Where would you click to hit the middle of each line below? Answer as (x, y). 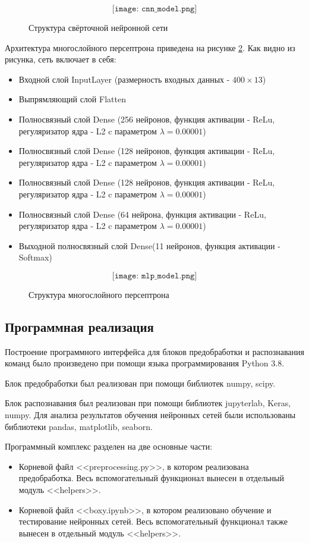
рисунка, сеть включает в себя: (61, 59)
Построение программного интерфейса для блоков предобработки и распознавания (154, 351)
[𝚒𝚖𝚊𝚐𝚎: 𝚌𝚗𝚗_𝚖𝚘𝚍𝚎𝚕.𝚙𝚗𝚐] (154, 9)
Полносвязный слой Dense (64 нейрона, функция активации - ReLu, (142, 214)
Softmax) (35, 257)
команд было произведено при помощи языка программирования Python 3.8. (145, 363)
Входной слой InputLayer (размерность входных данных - (124, 79)
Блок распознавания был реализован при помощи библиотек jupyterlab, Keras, (148, 403)
